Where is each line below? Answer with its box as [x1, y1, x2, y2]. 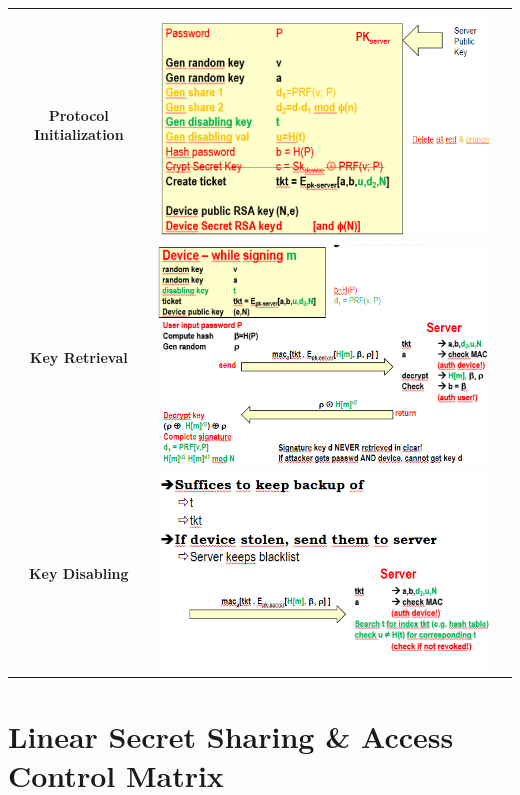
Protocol [48, 104, 109, 125]
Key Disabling [28, 563, 129, 584]
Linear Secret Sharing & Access [8, 715, 454, 756]
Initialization [33, 124, 124, 145]
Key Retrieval [29, 346, 128, 367]
